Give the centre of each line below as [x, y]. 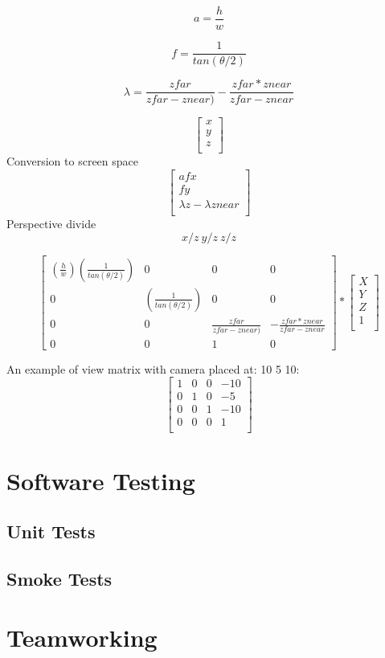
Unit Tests [51, 531]
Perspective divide [51, 224]
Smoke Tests [59, 578]
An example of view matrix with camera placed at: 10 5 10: [153, 368]
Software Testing [101, 480]
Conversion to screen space [72, 161]
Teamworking [82, 638]
